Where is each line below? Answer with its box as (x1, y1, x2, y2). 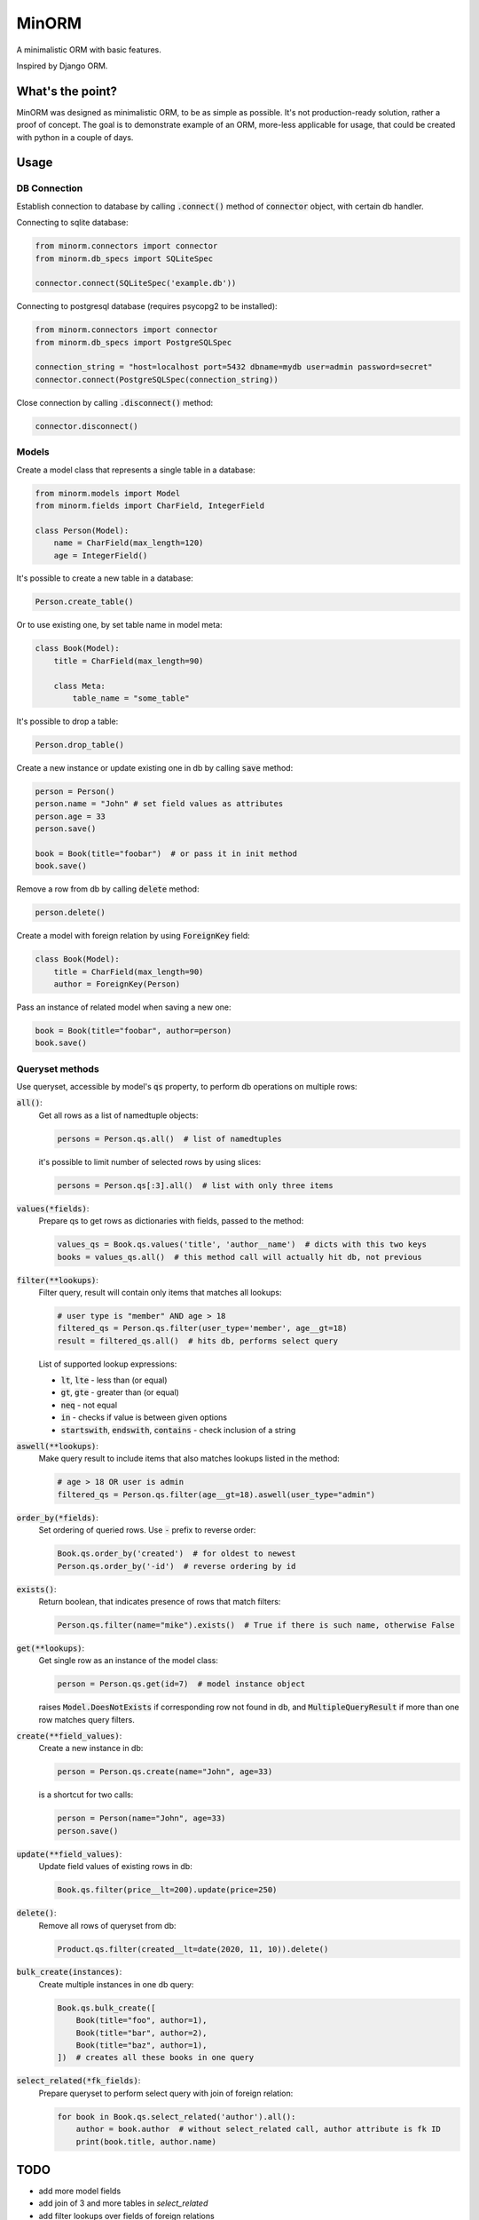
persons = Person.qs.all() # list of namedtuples (57, 1133, 283, 1144)
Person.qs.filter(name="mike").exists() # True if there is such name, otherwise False (57, 1620, 456, 1629)
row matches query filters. (38, 1714, 135, 1724)
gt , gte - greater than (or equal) (60, 1387, 179, 1398)
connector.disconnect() (35, 421, 139, 431)
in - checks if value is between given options (60, 1412, 228, 1423)
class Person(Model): (35, 525, 130, 535)
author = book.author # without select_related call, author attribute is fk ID (75, 2124, 441, 2135)
